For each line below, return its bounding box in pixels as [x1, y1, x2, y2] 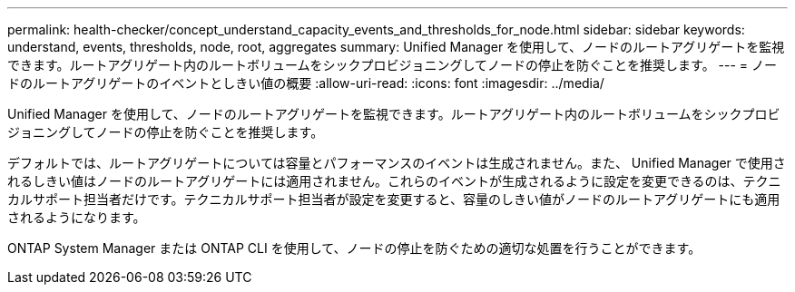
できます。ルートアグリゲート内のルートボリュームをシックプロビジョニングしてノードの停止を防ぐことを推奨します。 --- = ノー [7, 57, 778, 73]
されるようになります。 [7, 209, 146, 225]
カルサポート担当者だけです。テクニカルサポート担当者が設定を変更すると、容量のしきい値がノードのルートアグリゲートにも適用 [7, 191, 780, 207]
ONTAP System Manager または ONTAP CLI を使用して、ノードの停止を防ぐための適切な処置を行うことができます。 [7, 240, 702, 256]
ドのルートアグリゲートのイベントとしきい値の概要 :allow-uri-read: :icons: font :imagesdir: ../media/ [7, 75, 604, 91]
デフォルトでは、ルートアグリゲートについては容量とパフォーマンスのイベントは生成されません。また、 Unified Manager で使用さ [7, 155, 786, 170]
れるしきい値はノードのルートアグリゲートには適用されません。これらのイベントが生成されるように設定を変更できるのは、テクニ [7, 173, 781, 189]
